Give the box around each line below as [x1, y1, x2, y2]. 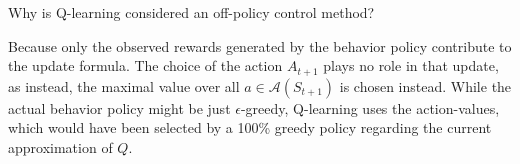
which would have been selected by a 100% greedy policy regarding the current [8, 117, 492, 138]
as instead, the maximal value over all [8, 75, 240, 96]
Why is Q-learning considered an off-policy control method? [8, 2, 375, 22]
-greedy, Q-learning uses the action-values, [240, 97, 500, 118]
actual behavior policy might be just [8, 97, 231, 118]
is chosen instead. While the [339, 75, 512, 96]
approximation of [8, 136, 113, 157]
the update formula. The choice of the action [8, 55, 283, 76]
